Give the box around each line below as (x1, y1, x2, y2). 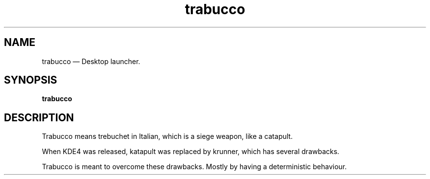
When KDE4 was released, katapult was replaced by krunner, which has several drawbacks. (42, 147, 340, 156)
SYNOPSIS (4, 74, 57, 87)
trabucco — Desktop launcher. (42, 57, 140, 66)
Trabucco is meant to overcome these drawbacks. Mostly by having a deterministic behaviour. (42, 162, 347, 171)
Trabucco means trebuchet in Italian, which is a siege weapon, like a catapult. (42, 132, 293, 141)
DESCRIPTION (4, 111, 74, 124)
